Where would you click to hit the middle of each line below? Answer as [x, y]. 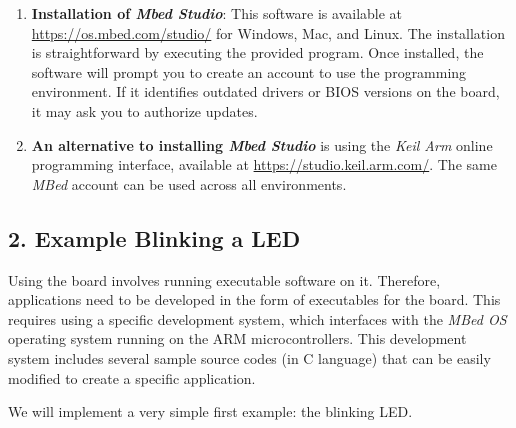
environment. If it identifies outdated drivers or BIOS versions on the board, [265, 91]
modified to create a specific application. [132, 377]
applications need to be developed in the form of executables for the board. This [254, 299]
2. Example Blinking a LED [154, 237]
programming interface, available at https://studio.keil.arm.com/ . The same [264, 164]
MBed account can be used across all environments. [189, 183]
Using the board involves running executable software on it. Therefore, [224, 279]
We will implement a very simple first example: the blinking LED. [210, 411]
